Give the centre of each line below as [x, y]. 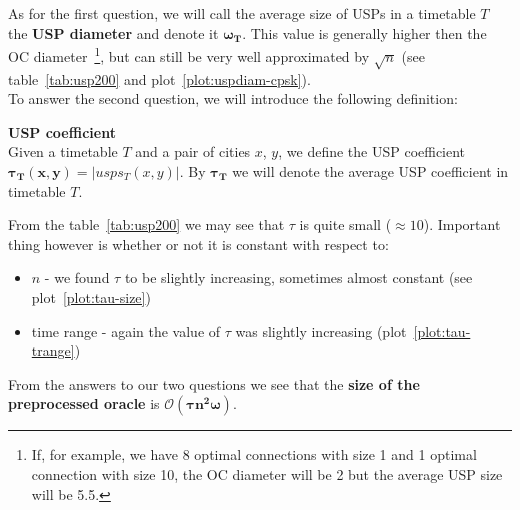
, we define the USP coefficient [372, 151]
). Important [462, 224]
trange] [53, 350]
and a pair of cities [193, 151]
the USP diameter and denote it [113, 32]
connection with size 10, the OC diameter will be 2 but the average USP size [267, 473]
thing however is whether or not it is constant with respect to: [198, 243]
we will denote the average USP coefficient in [370, 170]
